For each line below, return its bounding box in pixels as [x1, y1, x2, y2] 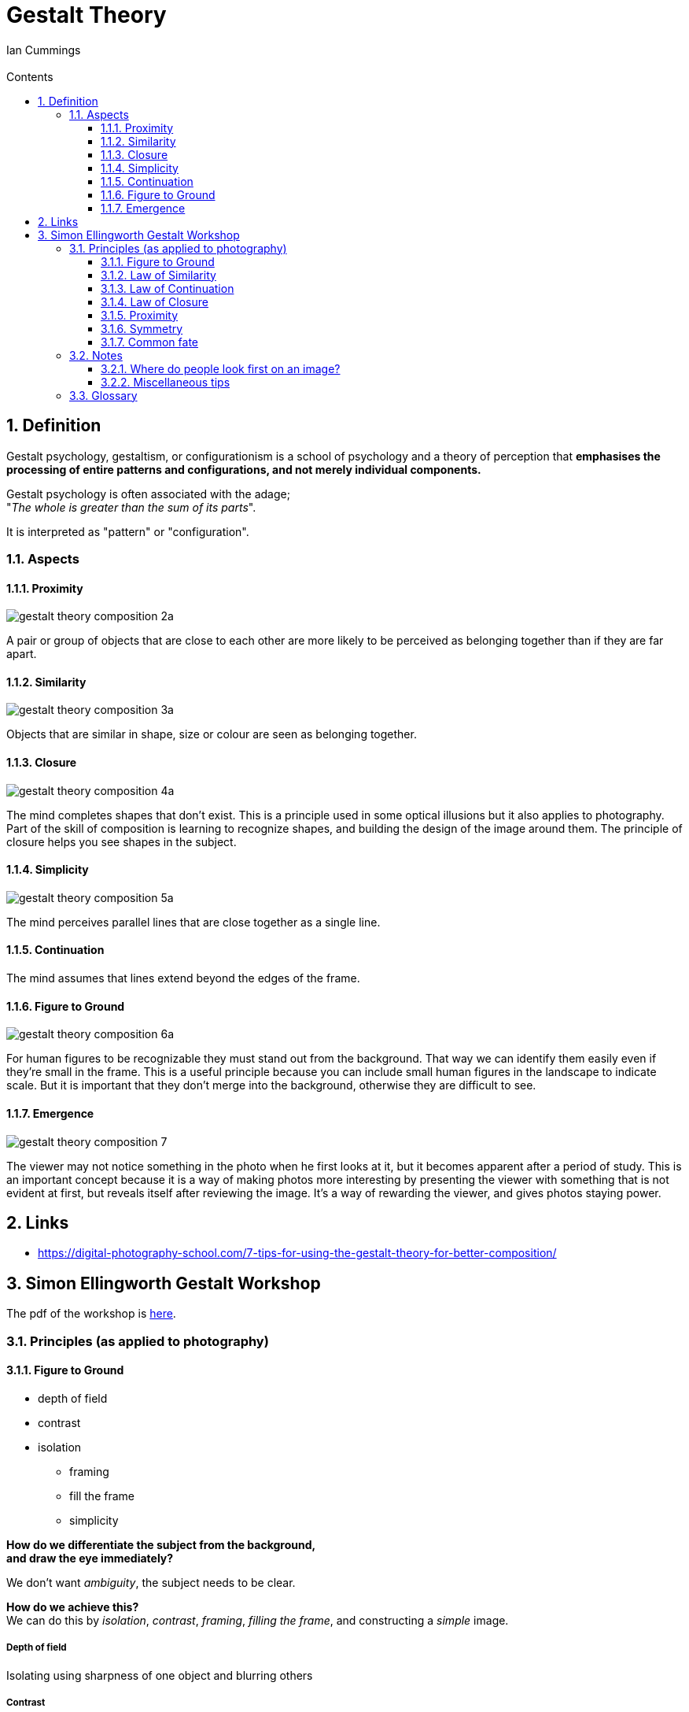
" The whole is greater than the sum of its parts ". [6, 500, 256, 514]
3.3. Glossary [69, 388, 138, 402]
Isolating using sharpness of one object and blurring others [6, 1668, 313, 1682]
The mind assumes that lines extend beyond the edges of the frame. [6, 971, 360, 985]
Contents [6, 69, 53, 83]
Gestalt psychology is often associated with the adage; [6, 486, 290, 501]
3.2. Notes [69, 348, 123, 362]
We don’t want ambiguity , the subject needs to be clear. [6, 1575, 296, 1589]
